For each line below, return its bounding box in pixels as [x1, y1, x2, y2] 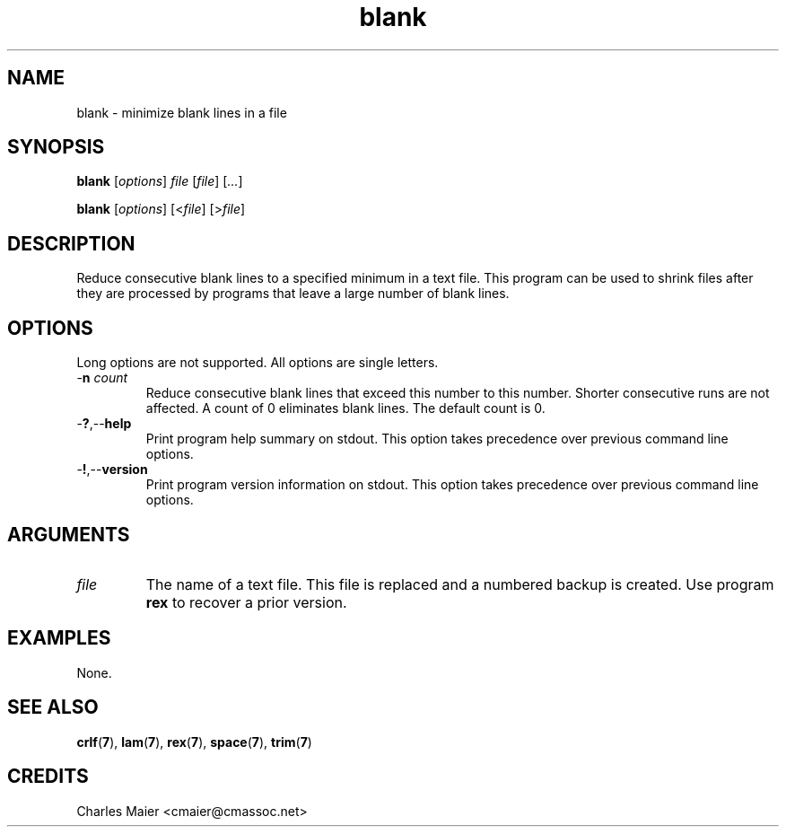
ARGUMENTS [7, 522, 130, 546]
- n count [76, 370, 128, 386]
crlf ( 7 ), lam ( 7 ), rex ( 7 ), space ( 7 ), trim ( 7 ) [76, 733, 312, 750]
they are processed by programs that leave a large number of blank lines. [76, 285, 510, 302]
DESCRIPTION [7, 232, 135, 255]
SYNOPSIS [7, 136, 105, 159]
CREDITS [7, 765, 89, 788]
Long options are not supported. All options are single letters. [76, 355, 439, 371]
